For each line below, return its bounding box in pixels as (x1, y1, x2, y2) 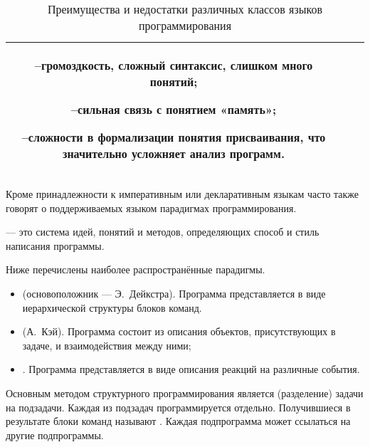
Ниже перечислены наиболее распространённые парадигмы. (6, 262, 265, 277)
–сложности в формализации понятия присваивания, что (21, 129, 326, 145)
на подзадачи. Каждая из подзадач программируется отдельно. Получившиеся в (6, 399, 351, 414)
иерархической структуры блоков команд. (22, 300, 202, 315)
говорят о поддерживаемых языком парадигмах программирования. (6, 200, 297, 215)
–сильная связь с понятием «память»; (70, 101, 277, 117)
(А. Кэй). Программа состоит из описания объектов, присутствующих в (22, 324, 336, 339)
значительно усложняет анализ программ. (62, 145, 285, 162)
